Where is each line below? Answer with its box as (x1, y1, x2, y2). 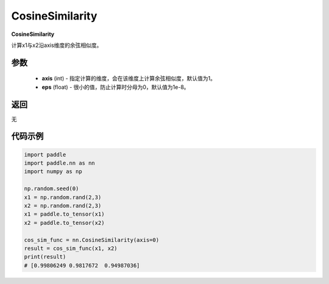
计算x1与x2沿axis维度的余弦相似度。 (11, 41, 102, 49)
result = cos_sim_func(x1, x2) (24, 244, 118, 252)
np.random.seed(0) (24, 185, 79, 192)
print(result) (24, 254, 66, 260)
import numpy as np (24, 168, 82, 175)
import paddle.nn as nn (24, 160, 96, 167)
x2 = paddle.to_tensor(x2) (24, 219, 105, 226)
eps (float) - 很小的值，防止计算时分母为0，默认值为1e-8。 (41, 83, 189, 91)
